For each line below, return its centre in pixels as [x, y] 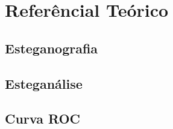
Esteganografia [52, 48]
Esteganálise [44, 83]
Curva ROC [43, 118]
